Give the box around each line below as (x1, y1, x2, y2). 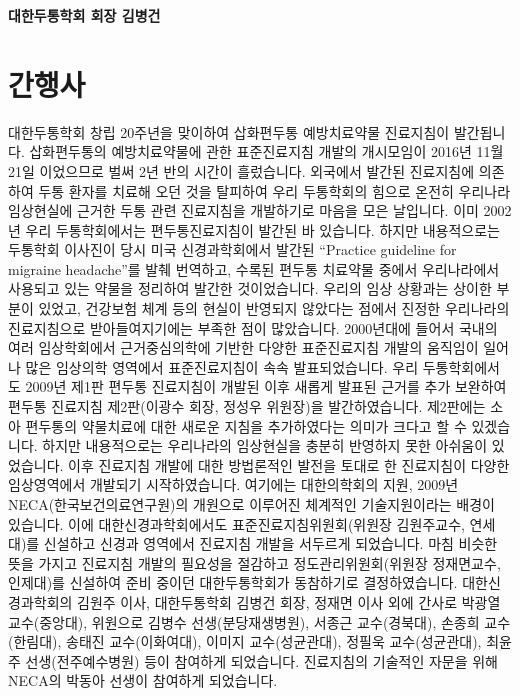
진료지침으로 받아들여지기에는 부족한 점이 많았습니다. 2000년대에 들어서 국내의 (8, 317, 498, 338)
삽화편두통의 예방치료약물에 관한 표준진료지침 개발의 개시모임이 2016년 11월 (29, 141, 504, 162)
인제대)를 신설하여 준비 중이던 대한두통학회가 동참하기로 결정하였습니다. (8, 572, 458, 593)
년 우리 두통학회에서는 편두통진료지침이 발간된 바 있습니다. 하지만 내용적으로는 (8, 219, 500, 240)
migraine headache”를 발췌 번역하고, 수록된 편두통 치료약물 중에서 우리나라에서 (8, 258, 500, 279)
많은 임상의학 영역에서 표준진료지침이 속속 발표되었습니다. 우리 (25, 356, 419, 377)
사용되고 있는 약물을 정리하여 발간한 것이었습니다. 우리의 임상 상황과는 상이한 (8, 278, 492, 299)
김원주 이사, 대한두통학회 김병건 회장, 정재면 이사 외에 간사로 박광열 (77, 591, 501, 612)
